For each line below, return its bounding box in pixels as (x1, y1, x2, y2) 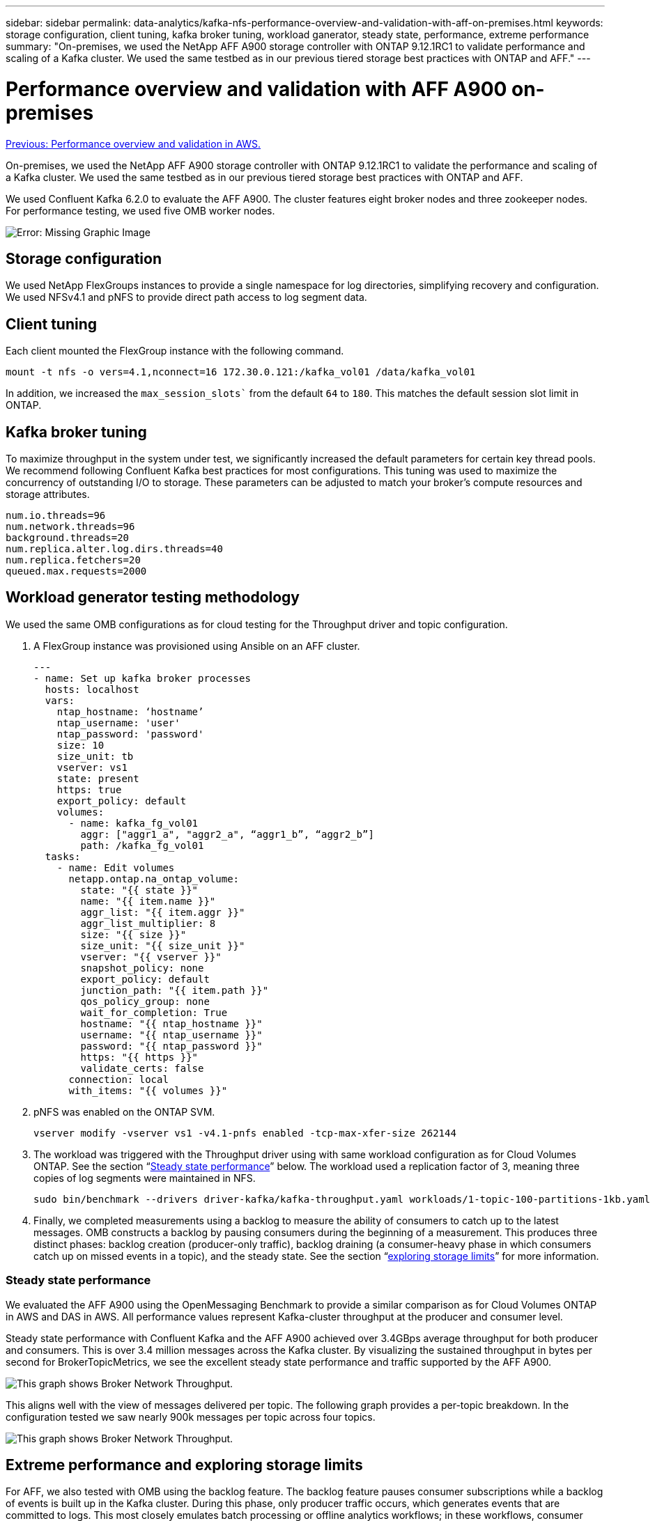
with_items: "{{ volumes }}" (68, 1084, 228, 1096)
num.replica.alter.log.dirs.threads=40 (6, 543, 223, 555)
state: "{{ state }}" (80, 884, 199, 896)
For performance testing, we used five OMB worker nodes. (6, 204, 275, 217)
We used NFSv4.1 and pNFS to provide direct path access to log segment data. (6, 291, 367, 304)
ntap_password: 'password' (56, 728, 204, 740)
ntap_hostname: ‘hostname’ (56, 705, 204, 717)
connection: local (68, 1073, 169, 1085)
